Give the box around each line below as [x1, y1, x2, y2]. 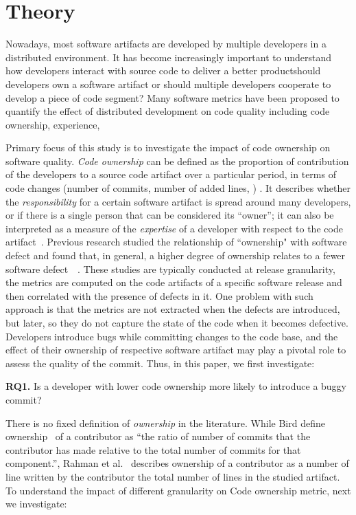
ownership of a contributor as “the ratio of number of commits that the [5, 429, 311, 443]
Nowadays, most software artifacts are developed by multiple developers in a [5, 36, 327, 51]
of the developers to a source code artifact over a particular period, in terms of [5, 167, 336, 182]
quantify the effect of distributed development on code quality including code [5, 104, 330, 118]
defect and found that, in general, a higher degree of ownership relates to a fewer [5, 248, 346, 263]
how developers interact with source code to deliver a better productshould [5, 63, 321, 78]
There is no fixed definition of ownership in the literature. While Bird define [5, 415, 325, 430]
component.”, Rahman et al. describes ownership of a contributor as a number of [5, 456, 349, 470]
